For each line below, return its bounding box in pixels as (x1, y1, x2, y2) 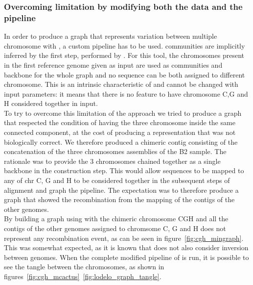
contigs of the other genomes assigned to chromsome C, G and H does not (4, 223, 226, 233)
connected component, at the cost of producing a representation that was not (4, 127, 236, 137)
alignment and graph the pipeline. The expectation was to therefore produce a (4, 184, 239, 195)
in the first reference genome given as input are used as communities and (4, 59, 223, 70)
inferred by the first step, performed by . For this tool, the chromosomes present (4, 50, 244, 60)
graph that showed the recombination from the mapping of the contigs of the (4, 194, 235, 205)
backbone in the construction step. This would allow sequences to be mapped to (4, 165, 244, 176)
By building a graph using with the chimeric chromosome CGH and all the (4, 213, 229, 224)
